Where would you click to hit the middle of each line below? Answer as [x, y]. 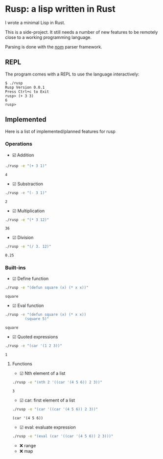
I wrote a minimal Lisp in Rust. [35, 23]
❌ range [28, 445]
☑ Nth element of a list [42, 373]
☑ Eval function [28, 306]
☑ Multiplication [28, 211]
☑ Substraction [27, 184]
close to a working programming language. [48, 37]
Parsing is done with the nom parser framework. [54, 47]
